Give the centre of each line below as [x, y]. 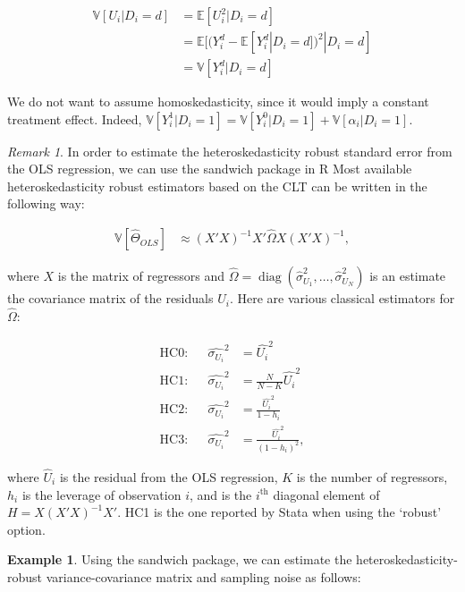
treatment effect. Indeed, [75, 118]
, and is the [220, 494]
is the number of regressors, [372, 476]
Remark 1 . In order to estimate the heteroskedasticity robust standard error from [230, 151]
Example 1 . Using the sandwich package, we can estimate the [180, 559]
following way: [46, 203]
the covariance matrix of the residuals [110, 298]
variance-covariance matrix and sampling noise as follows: [203, 576]
